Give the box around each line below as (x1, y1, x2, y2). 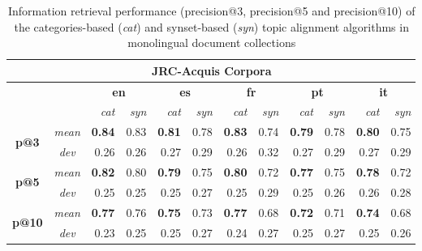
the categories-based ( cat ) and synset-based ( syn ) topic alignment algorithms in (14, 18, 409, 35)
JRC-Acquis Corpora (151, 62, 272, 79)
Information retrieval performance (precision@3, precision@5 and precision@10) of (7, 2, 416, 19)
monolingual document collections (127, 34, 296, 51)
